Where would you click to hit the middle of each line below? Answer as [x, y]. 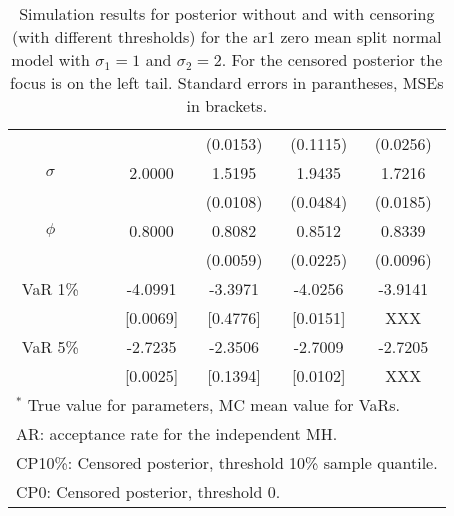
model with [50, 59]
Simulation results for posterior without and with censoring [227, 13]
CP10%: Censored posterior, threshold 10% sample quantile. [227, 462]
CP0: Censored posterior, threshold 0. [148, 491]
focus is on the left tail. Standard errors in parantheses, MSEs [227, 82]
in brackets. [227, 105]
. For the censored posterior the [332, 59]
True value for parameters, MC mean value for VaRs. [213, 404]
